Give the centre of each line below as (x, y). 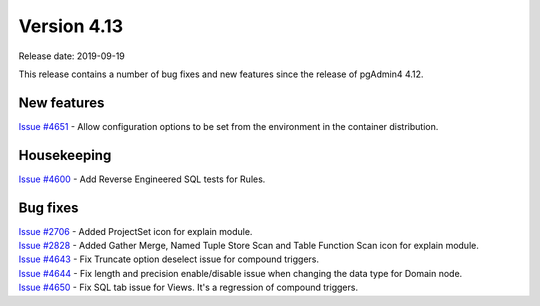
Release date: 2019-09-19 (71, 56)
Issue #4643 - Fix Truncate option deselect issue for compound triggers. (169, 259)
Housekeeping (65, 155)
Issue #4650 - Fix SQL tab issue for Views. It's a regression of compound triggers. (188, 287)
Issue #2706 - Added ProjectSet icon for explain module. (135, 231)
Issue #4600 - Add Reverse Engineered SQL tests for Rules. (142, 179)
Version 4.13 (71, 26)
